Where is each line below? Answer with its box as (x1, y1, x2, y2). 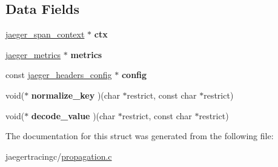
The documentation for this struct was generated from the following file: (5, 129, 274, 142)
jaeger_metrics (5, 48, 61, 61)
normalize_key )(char (31, 88, 120, 101)
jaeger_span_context (5, 28, 85, 41)
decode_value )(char (31, 109, 116, 122)
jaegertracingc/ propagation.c (5, 149, 112, 162)
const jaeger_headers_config (5, 68, 112, 81)
